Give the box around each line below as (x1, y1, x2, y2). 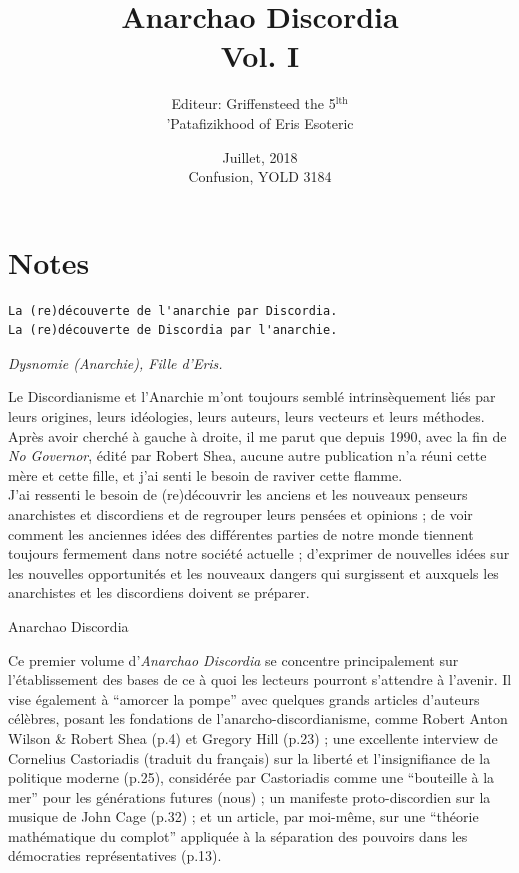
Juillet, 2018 (222, 146, 298, 167)
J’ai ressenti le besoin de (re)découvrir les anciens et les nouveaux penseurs (8, 484, 468, 505)
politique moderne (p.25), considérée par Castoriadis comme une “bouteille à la (8, 767, 495, 788)
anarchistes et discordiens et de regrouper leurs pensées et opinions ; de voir (8, 503, 473, 524)
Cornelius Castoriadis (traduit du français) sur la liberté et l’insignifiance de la (8, 747, 491, 768)
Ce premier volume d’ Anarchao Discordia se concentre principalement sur (8, 649, 459, 670)
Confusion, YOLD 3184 (188, 166, 332, 187)
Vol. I (220, 35, 300, 76)
